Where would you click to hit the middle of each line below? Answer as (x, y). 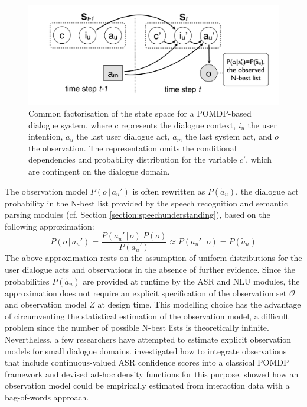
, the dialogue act (267, 191)
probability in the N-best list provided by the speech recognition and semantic (146, 203)
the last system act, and (228, 136)
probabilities (27, 281)
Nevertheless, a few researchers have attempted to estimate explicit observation (148, 339)
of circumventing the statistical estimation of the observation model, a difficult (147, 316)
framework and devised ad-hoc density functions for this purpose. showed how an (152, 374)
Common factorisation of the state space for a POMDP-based (140, 113)
